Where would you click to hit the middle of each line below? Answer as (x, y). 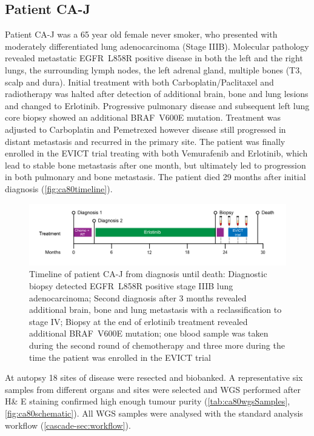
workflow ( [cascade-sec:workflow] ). (68, 425)
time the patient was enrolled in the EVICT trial (120, 357)
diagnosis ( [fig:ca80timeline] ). (59, 188)
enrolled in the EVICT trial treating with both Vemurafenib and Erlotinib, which (156, 153)
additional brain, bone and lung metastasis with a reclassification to (155, 310)
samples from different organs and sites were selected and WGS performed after (153, 389)
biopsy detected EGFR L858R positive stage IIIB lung (131, 285)
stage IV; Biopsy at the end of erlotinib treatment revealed (139, 321)
